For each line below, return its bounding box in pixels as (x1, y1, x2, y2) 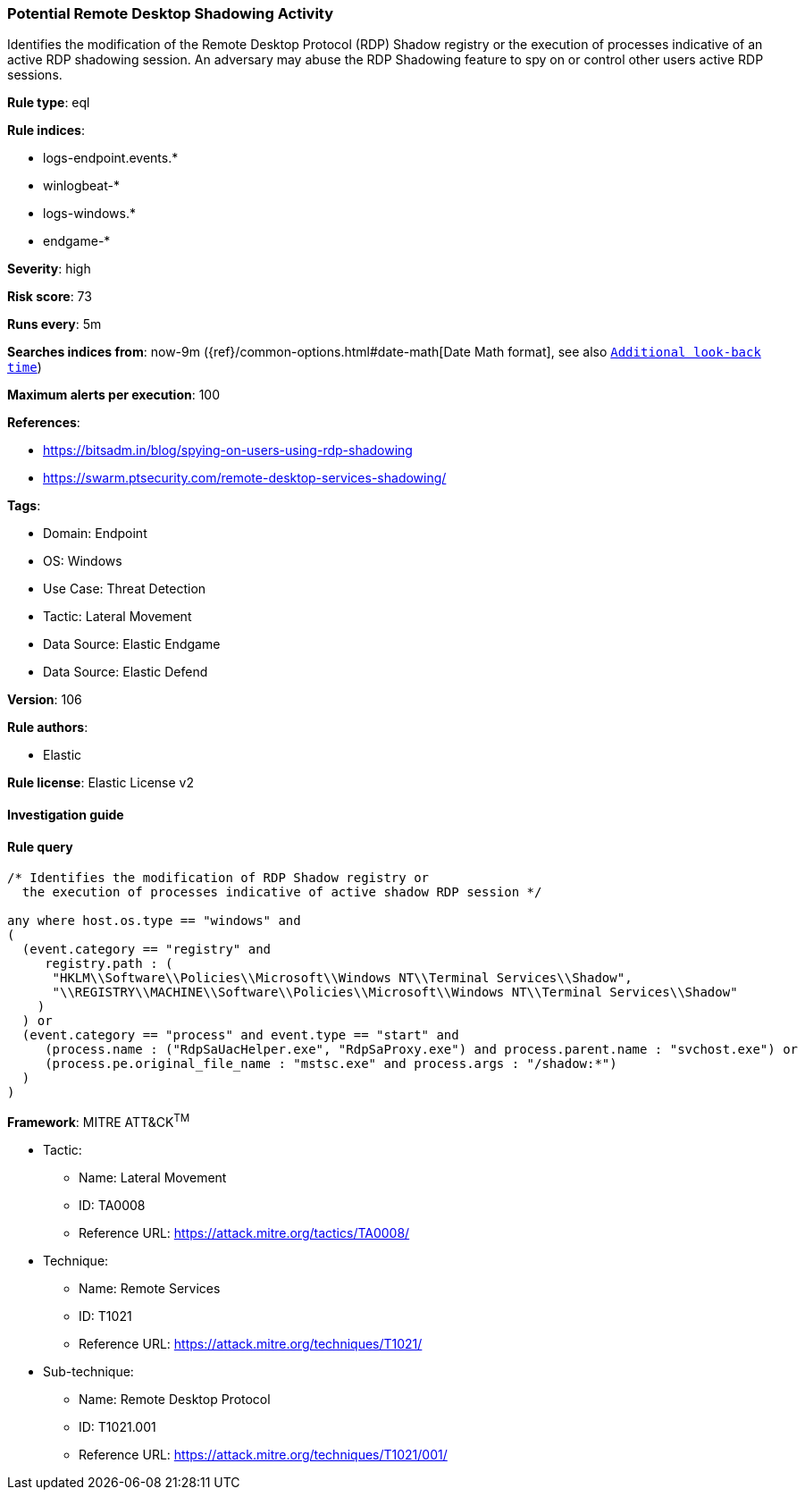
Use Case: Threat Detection (43, 581, 206, 597)
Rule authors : (7, 719, 88, 736)
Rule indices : (7, 122, 85, 139)
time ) (7, 359, 42, 375)
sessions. (7, 67, 63, 83)
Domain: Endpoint (43, 526, 147, 542)
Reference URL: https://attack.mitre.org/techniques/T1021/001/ (79, 1446, 448, 1462)
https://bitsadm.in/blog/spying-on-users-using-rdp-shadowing (43, 442, 413, 458)
